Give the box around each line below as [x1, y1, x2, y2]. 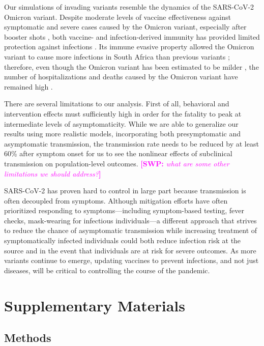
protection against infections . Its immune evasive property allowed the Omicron [4, 41, 254, 52]
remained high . [4, 81, 53, 92]
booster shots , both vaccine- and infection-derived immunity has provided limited [4, 31, 260, 42]
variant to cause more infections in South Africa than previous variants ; [4, 51, 230, 62]
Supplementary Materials [4, 295, 185, 315]
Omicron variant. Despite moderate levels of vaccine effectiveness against [4, 11, 231, 22]
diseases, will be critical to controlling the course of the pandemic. [4, 265, 210, 275]
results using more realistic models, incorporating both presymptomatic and [4, 128, 241, 139]
